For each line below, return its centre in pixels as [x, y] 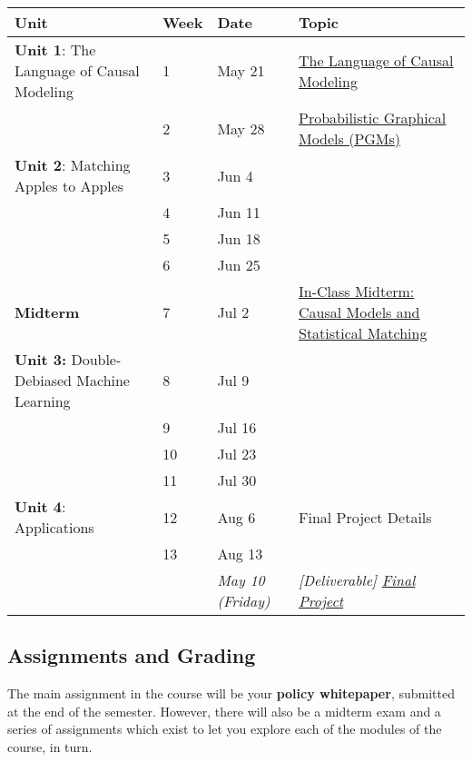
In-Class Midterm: [356, 291]
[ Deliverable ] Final [357, 580]
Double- [96, 359]
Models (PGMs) [349, 139]
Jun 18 [239, 238]
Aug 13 [240, 554]
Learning [43, 401]
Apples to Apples [69, 186]
